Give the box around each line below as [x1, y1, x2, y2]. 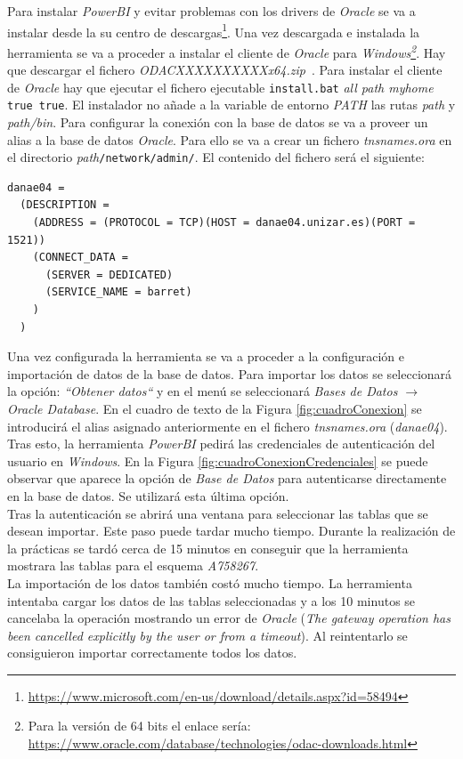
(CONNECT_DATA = [32, 251, 129, 264]
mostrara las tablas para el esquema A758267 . [7, 556, 259, 575]
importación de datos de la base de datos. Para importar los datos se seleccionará [7, 364, 452, 383]
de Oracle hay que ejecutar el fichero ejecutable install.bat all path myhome [7, 77, 434, 96]
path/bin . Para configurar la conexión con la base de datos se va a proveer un [7, 113, 428, 131]
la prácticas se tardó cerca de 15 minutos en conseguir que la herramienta [7, 538, 409, 557]
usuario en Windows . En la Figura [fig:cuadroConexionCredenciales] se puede [7, 451, 428, 470]
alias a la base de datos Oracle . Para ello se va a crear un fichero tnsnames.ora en [7, 130, 452, 149]
